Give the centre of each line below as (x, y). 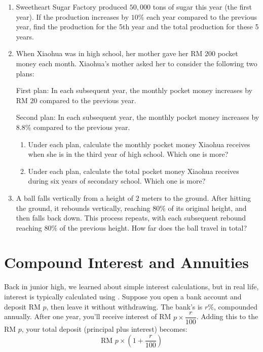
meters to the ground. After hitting (196, 197)
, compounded (236, 306)
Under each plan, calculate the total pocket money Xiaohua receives (134, 171)
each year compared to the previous (202, 16)
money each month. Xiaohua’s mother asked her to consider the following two (137, 63)
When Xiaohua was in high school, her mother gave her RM (109, 53)
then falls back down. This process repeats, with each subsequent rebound (131, 218)
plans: (25, 73)
